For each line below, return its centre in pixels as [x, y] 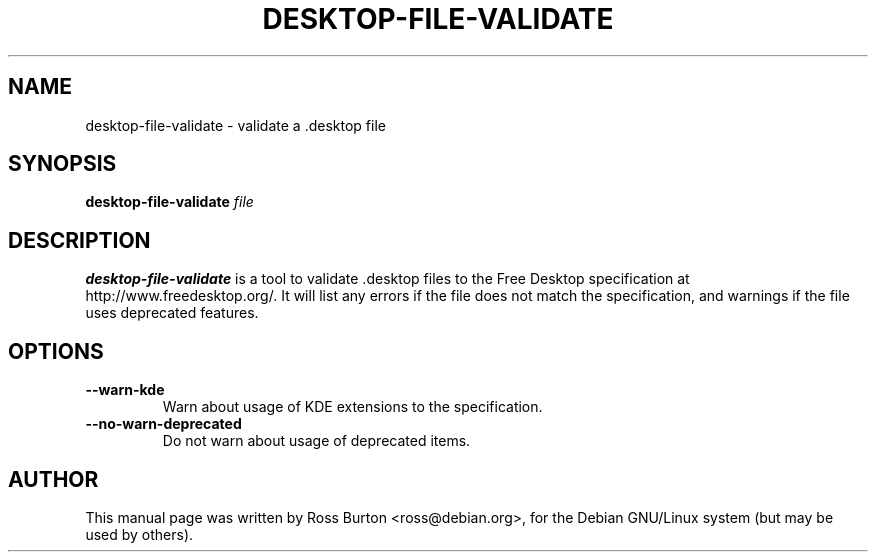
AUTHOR [53, 479]
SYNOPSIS [62, 164]
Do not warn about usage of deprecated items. [316, 441]
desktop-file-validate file [169, 202]
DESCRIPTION [79, 240]
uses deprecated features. [172, 313]
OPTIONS [56, 351]
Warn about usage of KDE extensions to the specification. [352, 407]
